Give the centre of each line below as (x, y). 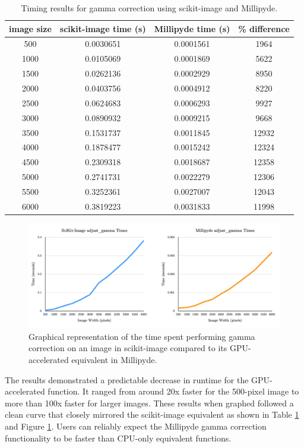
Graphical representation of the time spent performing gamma (142, 336)
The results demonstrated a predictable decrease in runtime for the (127, 379)
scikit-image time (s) (103, 28)
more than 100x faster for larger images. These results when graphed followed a (149, 403)
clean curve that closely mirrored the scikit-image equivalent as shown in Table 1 (152, 414)
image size (30, 28)
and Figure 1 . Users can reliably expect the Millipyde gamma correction (136, 426)
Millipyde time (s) (192, 28)
